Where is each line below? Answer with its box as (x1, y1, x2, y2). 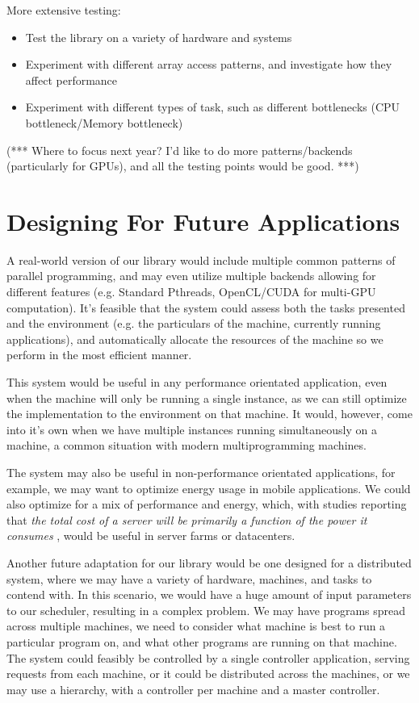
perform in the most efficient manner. (6, 346, 192, 363)
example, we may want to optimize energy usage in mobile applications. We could (6, 479, 411, 496)
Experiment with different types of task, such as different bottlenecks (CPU (25, 98, 400, 115)
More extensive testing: (6, 2, 121, 18)
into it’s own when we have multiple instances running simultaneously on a (6, 421, 377, 437)
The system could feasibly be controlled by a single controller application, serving (6, 649, 410, 666)
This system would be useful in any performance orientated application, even (6, 374, 388, 391)
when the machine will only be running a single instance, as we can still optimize (6, 389, 407, 406)
